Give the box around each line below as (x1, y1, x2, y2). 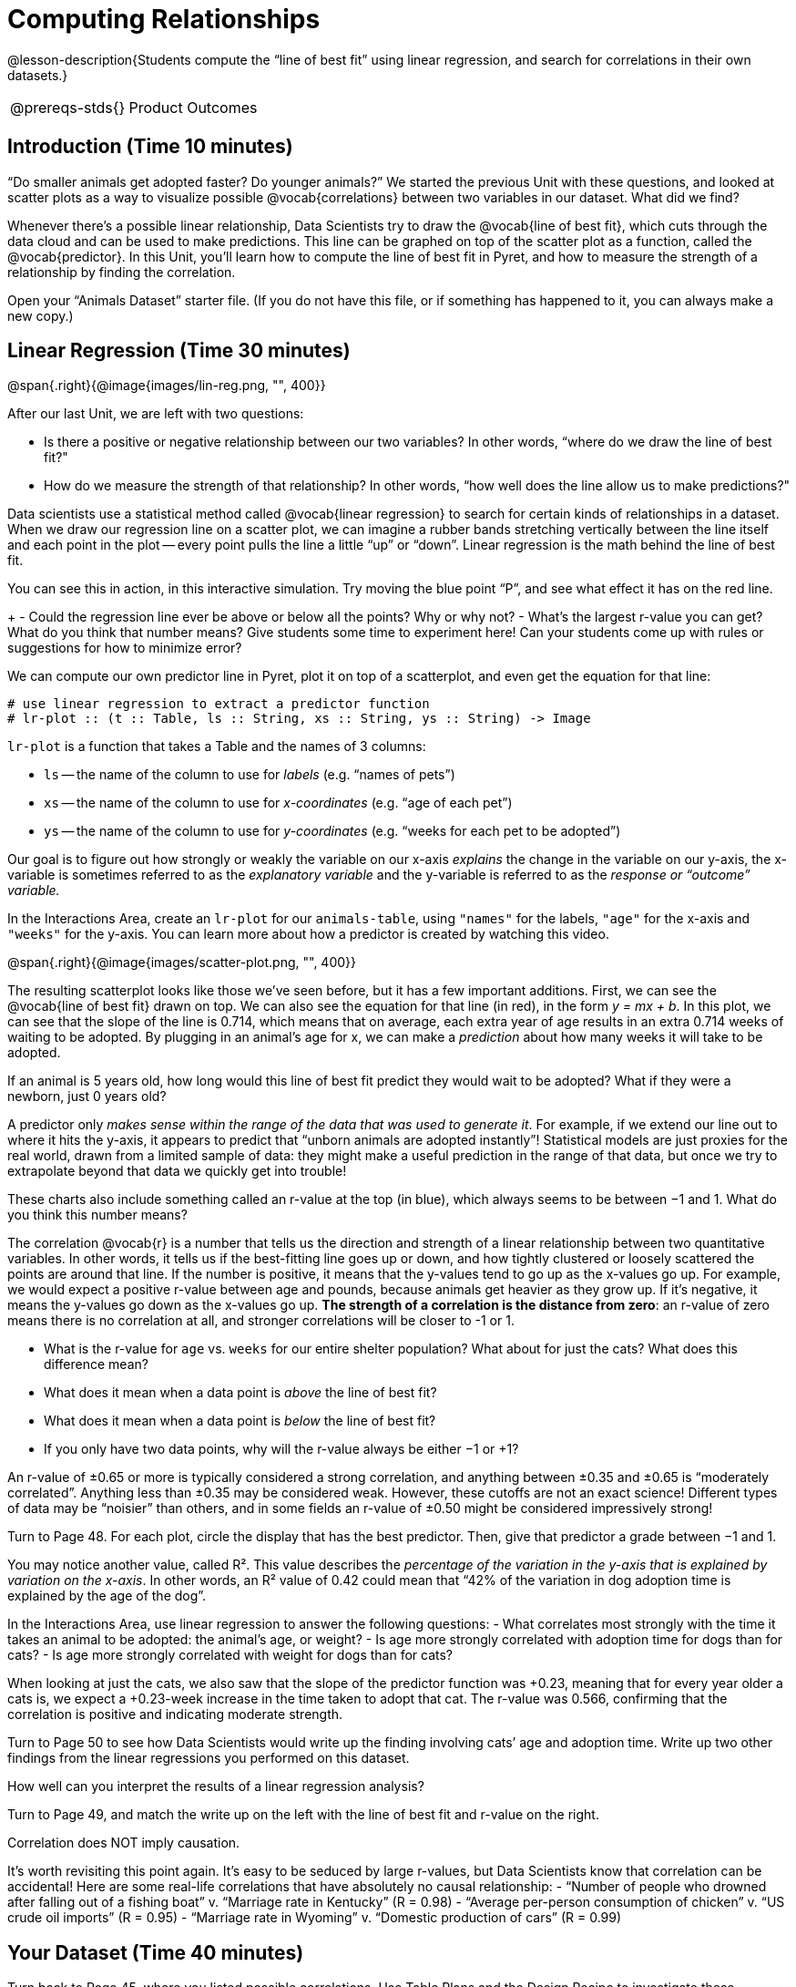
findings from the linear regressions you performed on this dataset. (7, 1750, 410, 1766)
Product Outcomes (128, 98, 258, 117)
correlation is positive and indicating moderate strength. (7, 1706, 343, 1723)
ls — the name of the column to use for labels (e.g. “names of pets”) (44, 767, 455, 783)
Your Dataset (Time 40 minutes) (7, 1941, 304, 1964)
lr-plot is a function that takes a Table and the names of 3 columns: (7, 738, 426, 755)
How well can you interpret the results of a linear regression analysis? (7, 1778, 424, 1795)
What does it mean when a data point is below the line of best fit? (44, 1413, 436, 1429)
